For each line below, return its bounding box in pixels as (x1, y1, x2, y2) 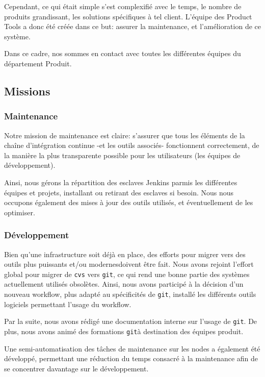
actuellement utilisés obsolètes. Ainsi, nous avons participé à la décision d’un (4, 279, 244, 289)
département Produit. (4, 58, 72, 68)
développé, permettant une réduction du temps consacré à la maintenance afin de (4, 353, 258, 364)
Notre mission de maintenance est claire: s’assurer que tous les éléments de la (4, 130, 245, 140)
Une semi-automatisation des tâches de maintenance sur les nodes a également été (4, 343, 260, 354)
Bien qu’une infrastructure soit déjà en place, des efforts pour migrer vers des (4, 248, 246, 259)
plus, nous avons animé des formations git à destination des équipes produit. (4, 325, 244, 336)
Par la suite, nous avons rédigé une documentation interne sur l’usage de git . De (4, 316, 257, 326)
